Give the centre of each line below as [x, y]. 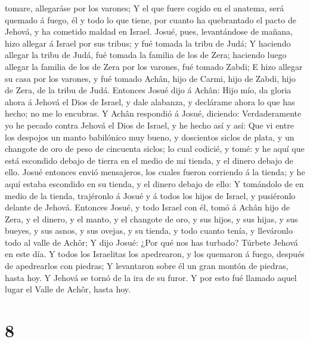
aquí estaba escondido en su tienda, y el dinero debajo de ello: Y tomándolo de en [154, 183]
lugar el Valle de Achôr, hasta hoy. [68, 289]
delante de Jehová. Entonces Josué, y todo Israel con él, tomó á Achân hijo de [147, 207]
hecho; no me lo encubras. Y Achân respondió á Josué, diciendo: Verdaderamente [153, 113]
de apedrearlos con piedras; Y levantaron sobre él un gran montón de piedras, [147, 266]
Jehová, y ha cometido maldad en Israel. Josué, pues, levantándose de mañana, [149, 31]
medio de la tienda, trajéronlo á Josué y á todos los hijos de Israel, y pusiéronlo [150, 195]
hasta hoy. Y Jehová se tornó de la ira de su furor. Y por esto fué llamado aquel [151, 277]
